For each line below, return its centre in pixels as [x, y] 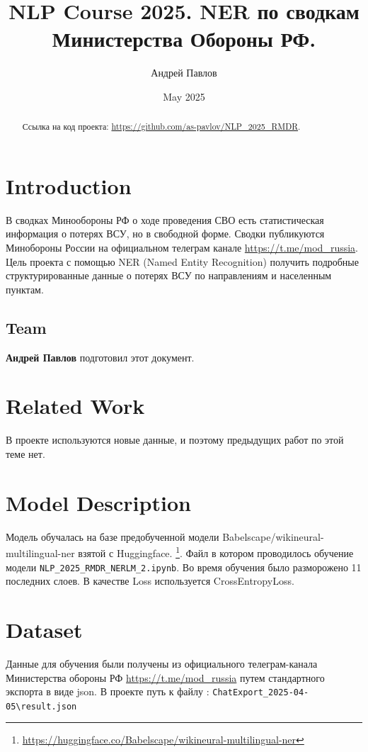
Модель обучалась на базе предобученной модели [113, 536]
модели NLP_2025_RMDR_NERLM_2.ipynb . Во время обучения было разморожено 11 [184, 567]
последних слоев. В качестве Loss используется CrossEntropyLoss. [150, 581]
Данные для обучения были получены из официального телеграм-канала [162, 663]
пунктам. [25, 289]
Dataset [44, 629]
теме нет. [25, 453]
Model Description [98, 502]
